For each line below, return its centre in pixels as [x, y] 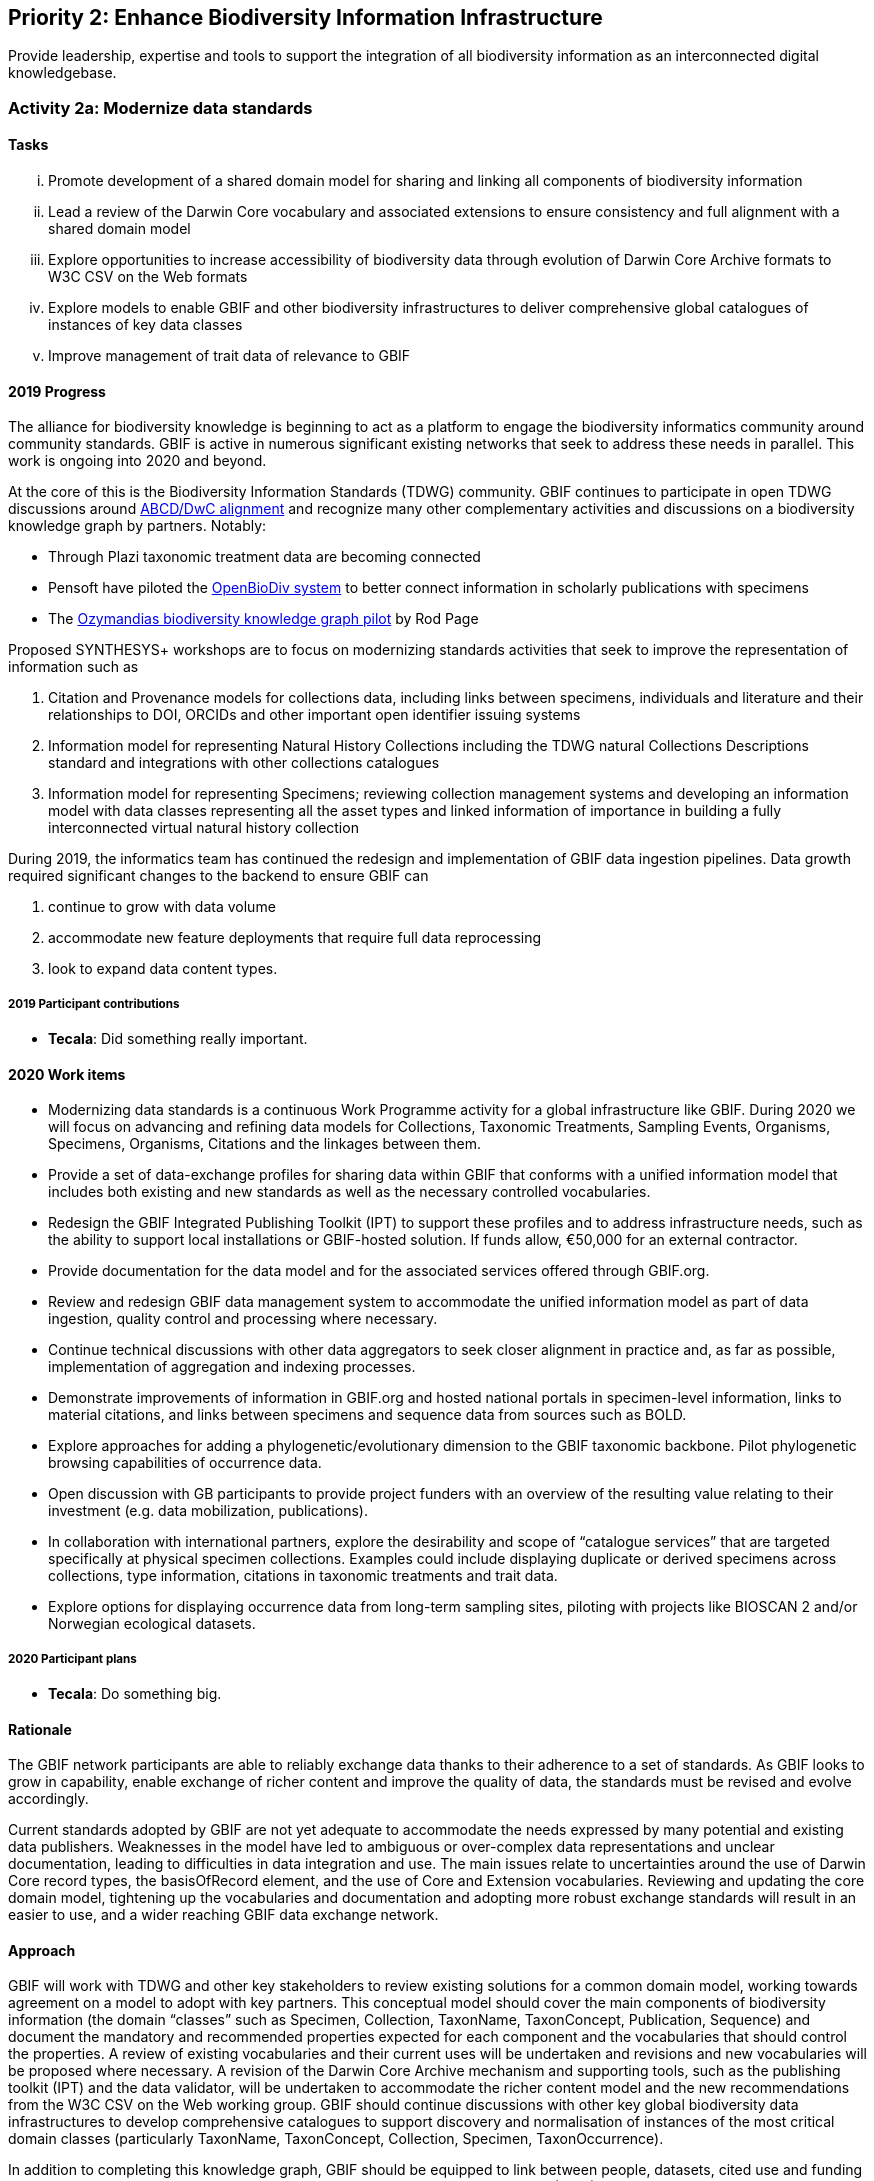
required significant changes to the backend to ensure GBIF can [218, 876]
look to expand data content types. [163, 969]
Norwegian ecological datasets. [152, 1624]
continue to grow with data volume [162, 907]
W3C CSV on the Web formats [148, 277]
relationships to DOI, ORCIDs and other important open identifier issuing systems [314, 715]
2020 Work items [67, 1074]
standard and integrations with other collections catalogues [244, 763]
